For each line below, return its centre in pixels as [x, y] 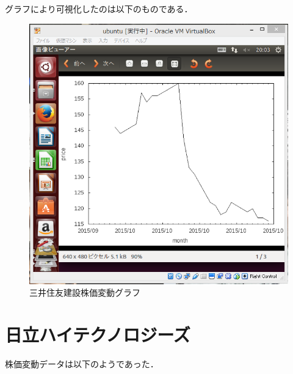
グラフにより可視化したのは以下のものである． [99, 9]
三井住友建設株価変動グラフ [85, 292]
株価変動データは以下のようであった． [82, 363]
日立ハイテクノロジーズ [98, 334]
